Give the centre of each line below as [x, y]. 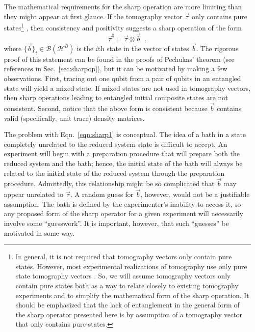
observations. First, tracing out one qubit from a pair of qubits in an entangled [123, 78]
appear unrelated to [34, 194]
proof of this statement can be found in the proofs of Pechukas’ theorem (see [119, 59]
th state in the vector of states [143, 48]
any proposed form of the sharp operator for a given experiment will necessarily [124, 213]
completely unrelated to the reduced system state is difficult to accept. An [115, 144]
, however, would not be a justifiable [195, 194]
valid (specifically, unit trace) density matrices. [74, 118]
